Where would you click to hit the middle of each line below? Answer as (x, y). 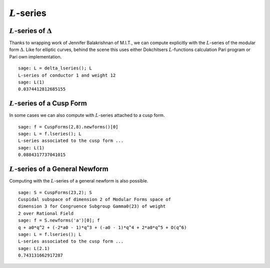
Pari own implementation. (35, 56)
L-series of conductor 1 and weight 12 (67, 75)
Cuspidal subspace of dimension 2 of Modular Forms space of (94, 199)
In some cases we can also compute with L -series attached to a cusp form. (87, 115)
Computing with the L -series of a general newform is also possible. (79, 181)
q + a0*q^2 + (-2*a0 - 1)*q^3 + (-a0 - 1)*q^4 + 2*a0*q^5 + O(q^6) (102, 227)
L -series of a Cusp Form (48, 103)
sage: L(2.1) (34, 248)
